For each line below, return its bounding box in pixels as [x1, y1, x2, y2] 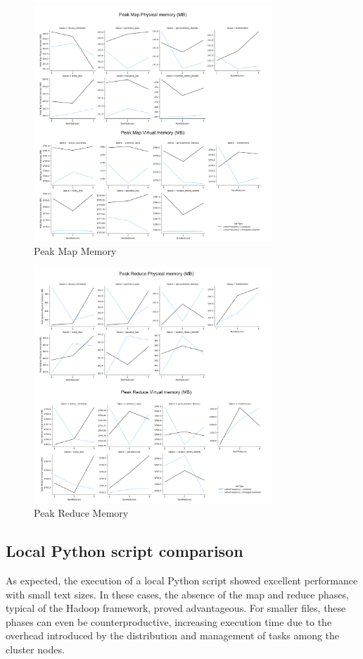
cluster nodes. [6, 641, 65, 656]
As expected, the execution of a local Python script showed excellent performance [6, 573, 358, 588]
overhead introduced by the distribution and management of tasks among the [6, 628, 340, 643]
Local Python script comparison [6, 540, 243, 562]
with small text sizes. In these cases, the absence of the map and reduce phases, [6, 586, 349, 601]
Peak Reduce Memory [34, 506, 129, 520]
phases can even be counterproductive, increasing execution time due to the [6, 614, 332, 629]
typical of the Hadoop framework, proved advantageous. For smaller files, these [6, 601, 346, 615]
